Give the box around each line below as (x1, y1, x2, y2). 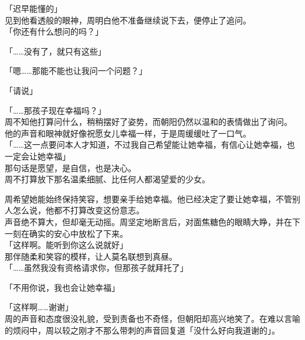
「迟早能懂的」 (5, 2, 62, 14)
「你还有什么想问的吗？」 (5, 25, 103, 38)
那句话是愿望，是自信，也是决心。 (5, 161, 136, 174)
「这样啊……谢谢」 (5, 301, 73, 313)
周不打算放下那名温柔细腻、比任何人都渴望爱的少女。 (5, 173, 210, 185)
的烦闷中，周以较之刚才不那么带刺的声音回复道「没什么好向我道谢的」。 (5, 324, 280, 336)
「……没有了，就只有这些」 (5, 45, 106, 57)
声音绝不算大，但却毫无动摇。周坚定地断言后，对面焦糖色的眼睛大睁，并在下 (5, 215, 300, 227)
